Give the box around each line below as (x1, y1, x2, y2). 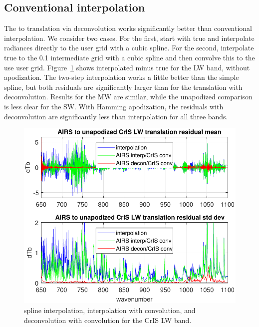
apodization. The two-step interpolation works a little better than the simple (4, 72, 239, 82)
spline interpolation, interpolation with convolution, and (24, 305, 196, 315)
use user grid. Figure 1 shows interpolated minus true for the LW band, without (4, 62, 250, 72)
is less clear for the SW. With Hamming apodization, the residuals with (4, 101, 224, 111)
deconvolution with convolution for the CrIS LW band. (24, 315, 192, 325)
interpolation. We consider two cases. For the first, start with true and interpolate (4, 32, 255, 43)
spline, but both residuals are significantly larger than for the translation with (4, 81, 243, 92)
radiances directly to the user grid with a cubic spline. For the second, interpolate (4, 42, 254, 53)
